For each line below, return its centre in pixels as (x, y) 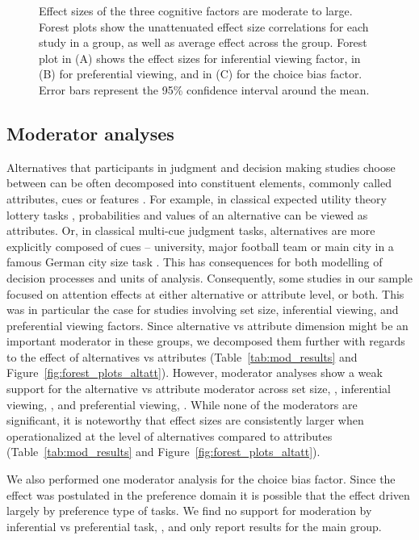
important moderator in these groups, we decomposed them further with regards (206, 341)
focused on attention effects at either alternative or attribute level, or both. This (205, 293)
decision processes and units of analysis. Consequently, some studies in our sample (210, 277)
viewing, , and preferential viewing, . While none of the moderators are (182, 404)
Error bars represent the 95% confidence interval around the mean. (204, 89)
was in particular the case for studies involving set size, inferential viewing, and (203, 310)
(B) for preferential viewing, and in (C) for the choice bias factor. (201, 74)
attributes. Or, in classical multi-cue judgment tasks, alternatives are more (191, 230)
